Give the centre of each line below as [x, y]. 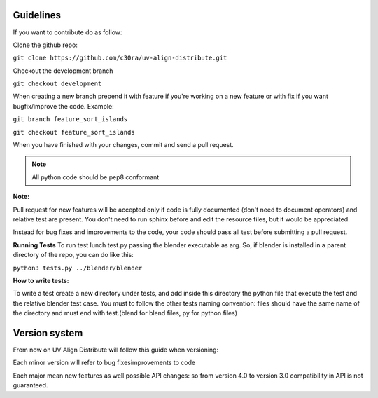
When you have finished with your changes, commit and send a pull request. [123, 145]
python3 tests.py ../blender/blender [78, 268]
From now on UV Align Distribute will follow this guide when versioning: [116, 350]
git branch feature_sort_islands [70, 119]
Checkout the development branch [63, 71]
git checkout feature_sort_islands [74, 132]
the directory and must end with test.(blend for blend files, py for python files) [125, 313]
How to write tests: [41, 280]
